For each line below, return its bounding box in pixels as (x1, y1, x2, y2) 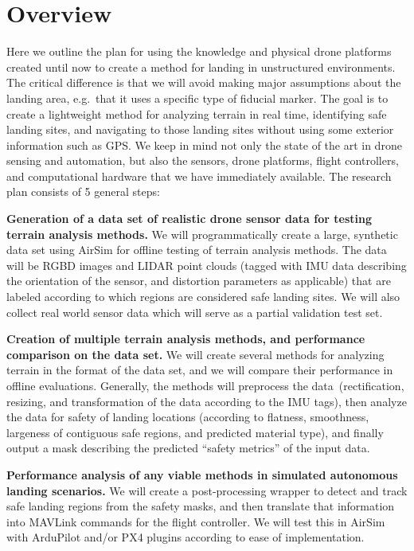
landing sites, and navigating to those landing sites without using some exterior (6, 121, 394, 138)
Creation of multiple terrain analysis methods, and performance (6, 330, 365, 347)
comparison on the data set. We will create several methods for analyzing (6, 346, 385, 362)
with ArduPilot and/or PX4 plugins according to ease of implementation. (6, 529, 365, 545)
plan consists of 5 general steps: (6, 183, 160, 200)
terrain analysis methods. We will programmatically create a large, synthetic (6, 225, 398, 242)
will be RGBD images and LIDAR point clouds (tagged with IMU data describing (6, 256, 407, 273)
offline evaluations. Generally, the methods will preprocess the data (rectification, (6, 377, 404, 393)
